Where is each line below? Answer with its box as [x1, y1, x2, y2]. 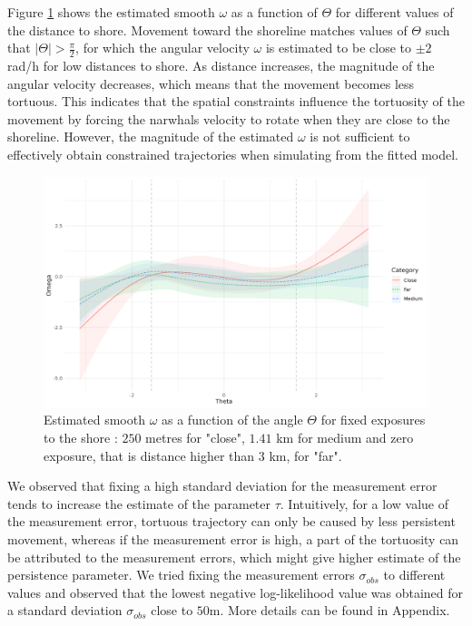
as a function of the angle [162, 410, 303, 429]
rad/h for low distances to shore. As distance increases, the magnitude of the [7, 56, 435, 75]
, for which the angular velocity [75, 38, 250, 57]
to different [383, 565, 446, 584]
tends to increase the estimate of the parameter [7, 494, 271, 513]
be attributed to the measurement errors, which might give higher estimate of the [7, 547, 461, 566]
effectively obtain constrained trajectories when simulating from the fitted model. [7, 144, 458, 163]
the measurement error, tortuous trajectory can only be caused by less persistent [7, 512, 456, 531]
